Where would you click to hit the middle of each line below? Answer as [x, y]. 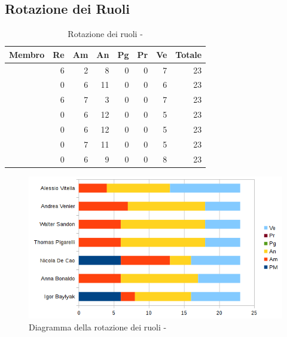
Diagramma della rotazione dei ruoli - [98, 327]
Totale [189, 54]
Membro [27, 54]
